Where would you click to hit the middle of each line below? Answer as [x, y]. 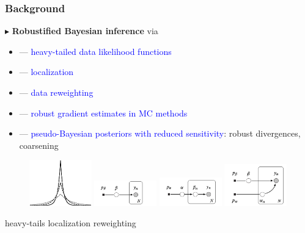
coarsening [39, 145]
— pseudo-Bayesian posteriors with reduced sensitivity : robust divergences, [160, 133]
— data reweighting [56, 92]
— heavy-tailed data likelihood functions [95, 51]
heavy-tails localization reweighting [71, 223]
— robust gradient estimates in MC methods [103, 113]
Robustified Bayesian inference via [85, 31]
